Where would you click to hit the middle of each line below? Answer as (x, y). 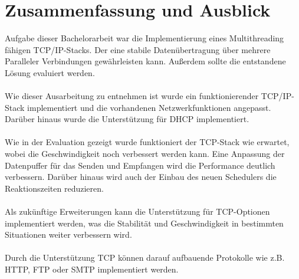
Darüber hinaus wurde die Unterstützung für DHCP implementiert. (127, 119)
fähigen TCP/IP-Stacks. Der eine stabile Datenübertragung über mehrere (138, 49)
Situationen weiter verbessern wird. (68, 234)
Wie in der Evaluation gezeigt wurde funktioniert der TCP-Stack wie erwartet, (147, 142)
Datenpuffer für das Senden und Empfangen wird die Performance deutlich (140, 165)
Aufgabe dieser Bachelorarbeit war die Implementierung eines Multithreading (144, 38)
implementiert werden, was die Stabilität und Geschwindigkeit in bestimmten (144, 223)
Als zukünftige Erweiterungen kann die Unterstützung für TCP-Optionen (137, 211)
